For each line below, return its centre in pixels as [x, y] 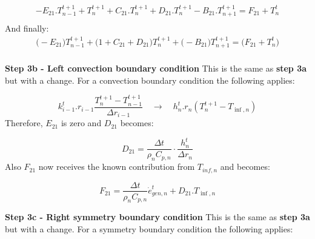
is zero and [81, 123]
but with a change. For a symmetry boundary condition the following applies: [149, 228]
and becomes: [245, 167]
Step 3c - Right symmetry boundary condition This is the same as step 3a [157, 217]
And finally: [27, 28]
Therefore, [24, 123]
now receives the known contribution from [117, 167]
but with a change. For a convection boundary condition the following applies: [150, 80]
